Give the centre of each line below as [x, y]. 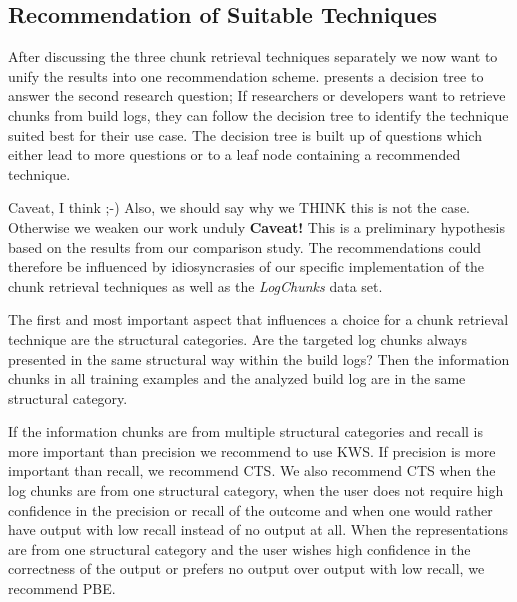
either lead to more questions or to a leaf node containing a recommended [234, 154]
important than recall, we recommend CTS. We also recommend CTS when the [252, 470]
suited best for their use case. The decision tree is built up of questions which [245, 134]
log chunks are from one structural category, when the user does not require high [256, 490]
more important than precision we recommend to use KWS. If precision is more [252, 450]
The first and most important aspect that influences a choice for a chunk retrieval [258, 319]
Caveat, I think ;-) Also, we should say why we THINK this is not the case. [239, 207]
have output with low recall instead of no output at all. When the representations [258, 529]
